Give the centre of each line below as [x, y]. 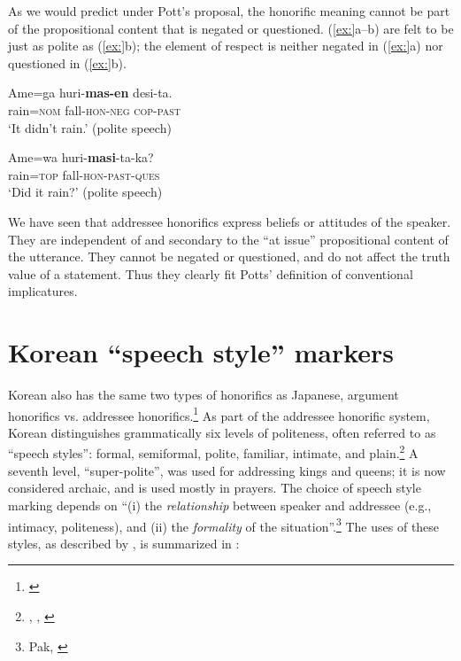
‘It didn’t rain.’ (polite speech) [90, 127]
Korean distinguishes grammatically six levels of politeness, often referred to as [222, 432]
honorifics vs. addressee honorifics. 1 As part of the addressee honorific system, [219, 414]
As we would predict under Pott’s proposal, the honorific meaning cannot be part [229, 11]
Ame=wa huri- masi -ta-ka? [81, 157]
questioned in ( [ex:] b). [67, 62]
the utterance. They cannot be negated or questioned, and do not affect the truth [229, 257]
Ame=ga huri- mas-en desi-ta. [90, 93]
